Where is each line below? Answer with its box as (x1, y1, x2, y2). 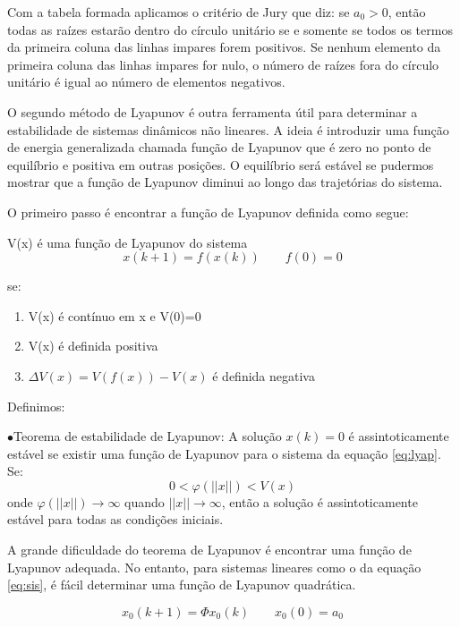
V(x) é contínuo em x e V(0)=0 (28, 306, 201, 325)
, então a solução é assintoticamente (221, 492, 418, 511)
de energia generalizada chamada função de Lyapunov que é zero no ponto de (7, 138, 431, 157)
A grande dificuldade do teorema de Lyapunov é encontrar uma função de (7, 540, 412, 559)
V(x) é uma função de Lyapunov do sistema (7, 233, 248, 251)
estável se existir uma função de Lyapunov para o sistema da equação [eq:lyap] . (7, 444, 441, 462)
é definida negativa (212, 366, 315, 385)
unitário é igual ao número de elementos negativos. (7, 72, 285, 91)
